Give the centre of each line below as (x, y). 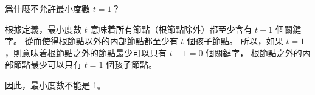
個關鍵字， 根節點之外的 (254, 52)
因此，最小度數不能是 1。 (55, 84)
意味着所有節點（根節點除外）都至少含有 (171, 29)
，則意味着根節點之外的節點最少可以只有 (86, 52)
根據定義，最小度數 (43, 29)
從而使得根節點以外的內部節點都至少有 (101, 41)
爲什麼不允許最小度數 (47, 8)
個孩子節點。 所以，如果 (235, 41)
